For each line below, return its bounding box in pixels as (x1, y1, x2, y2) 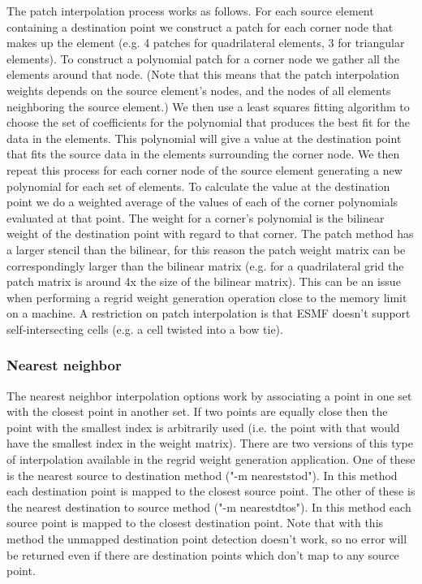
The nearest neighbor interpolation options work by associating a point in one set (6, 387, 412, 404)
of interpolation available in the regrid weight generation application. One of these (6, 451, 416, 468)
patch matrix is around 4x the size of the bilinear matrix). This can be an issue (6, 273, 401, 290)
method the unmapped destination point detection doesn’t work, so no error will (6, 530, 407, 547)
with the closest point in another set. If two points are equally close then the (6, 403, 388, 420)
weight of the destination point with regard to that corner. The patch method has (6, 225, 414, 242)
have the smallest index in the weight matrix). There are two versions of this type (6, 435, 413, 452)
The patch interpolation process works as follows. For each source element (6, 2, 374, 19)
